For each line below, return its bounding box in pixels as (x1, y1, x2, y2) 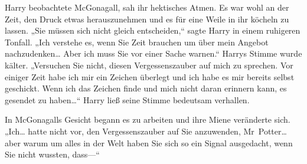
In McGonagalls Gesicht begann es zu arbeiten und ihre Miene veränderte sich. (5, 113, 290, 126)
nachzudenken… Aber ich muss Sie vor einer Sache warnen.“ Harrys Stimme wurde (5, 47, 302, 60)
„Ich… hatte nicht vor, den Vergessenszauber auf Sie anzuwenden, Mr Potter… (5, 124, 287, 137)
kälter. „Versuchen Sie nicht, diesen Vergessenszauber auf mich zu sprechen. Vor (5, 58, 293, 71)
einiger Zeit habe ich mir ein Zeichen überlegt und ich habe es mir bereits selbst (5, 70, 295, 83)
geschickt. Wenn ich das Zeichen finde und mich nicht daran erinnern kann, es (5, 82, 287, 94)
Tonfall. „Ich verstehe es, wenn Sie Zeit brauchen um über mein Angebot (5, 35, 269, 48)
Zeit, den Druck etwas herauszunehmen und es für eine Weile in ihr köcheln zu (5, 12, 289, 25)
